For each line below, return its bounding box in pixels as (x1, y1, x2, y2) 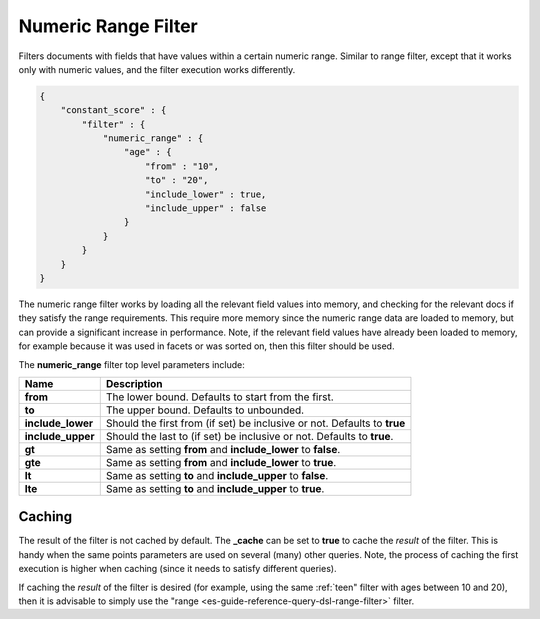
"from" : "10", (145, 160, 220, 172)
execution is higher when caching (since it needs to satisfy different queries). (18, 563, 337, 575)
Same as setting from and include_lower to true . (105, 455, 337, 469)
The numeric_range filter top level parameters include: (18, 358, 245, 370)
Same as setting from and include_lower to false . (105, 442, 341, 456)
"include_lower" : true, (145, 188, 267, 200)
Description (105, 376, 164, 390)
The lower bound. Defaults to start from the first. (105, 390, 334, 404)
